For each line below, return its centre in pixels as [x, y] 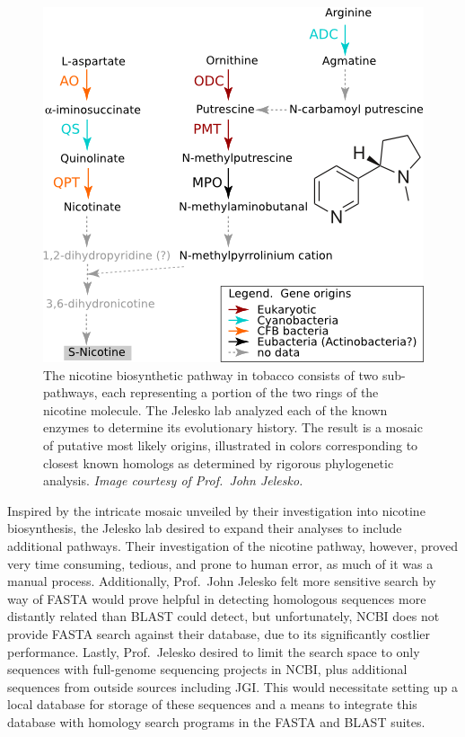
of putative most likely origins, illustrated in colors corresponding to [231, 444]
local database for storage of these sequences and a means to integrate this [212, 704]
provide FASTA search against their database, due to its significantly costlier [219, 633]
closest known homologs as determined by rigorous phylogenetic [219, 462]
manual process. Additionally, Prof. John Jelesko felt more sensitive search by [222, 581]
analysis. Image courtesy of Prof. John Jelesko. [173, 480]
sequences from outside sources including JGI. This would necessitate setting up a [232, 686]
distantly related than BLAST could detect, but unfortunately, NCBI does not [224, 616]
